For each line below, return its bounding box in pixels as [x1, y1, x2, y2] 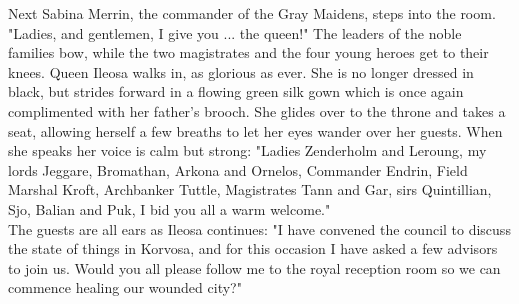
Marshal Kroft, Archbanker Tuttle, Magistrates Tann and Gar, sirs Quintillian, [8, 179, 492, 200]
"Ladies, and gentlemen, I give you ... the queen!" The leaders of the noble [8, 22, 462, 43]
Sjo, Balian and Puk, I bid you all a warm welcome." [8, 198, 331, 219]
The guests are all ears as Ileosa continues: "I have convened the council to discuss [8, 218, 511, 239]
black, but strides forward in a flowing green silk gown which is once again [8, 81, 464, 102]
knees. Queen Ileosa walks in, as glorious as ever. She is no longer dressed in [8, 61, 474, 82]
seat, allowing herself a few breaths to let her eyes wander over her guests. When [8, 120, 503, 141]
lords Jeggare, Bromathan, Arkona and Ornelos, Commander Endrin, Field [8, 159, 468, 180]
